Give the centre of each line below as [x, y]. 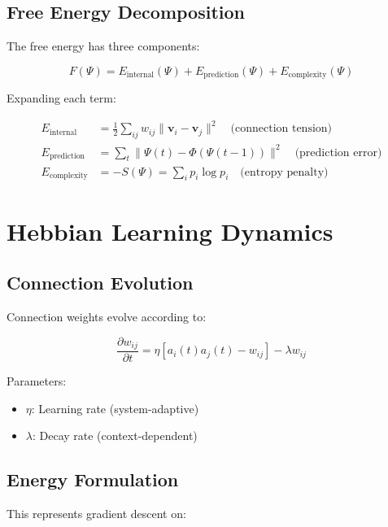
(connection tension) [281, 129]
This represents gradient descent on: [96, 513]
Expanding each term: [61, 98]
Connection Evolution [100, 283]
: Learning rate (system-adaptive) [115, 408]
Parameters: [37, 380]
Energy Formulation [93, 479]
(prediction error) [338, 152]
